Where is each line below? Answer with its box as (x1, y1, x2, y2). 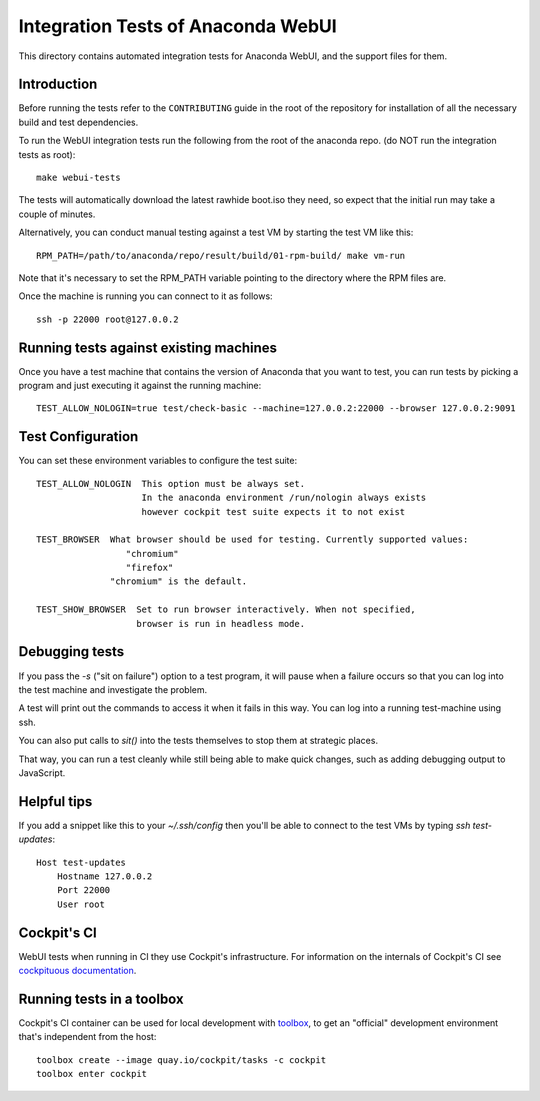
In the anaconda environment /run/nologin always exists (141, 492, 427, 504)
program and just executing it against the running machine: (18, 380, 262, 392)
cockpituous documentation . (18, 965, 137, 977)
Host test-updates (36, 856, 127, 868)
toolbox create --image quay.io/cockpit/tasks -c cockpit (36, 1054, 327, 1065)
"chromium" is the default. (110, 576, 248, 587)
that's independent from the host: (18, 1031, 157, 1043)
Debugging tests (18, 643, 125, 660)
